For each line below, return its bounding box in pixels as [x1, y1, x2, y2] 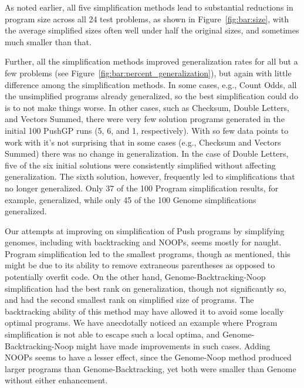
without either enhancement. [5, 374, 108, 386]
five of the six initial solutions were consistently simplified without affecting [5, 158, 276, 171]
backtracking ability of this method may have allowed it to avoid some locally [5, 305, 284, 317]
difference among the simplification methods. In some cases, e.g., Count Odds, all [5, 78, 297, 90]
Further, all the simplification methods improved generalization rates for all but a [5, 55, 298, 68]
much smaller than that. [5, 35, 92, 48]
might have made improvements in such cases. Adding [76, 339, 271, 352]
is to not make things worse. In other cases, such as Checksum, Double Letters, [5, 101, 289, 113]
